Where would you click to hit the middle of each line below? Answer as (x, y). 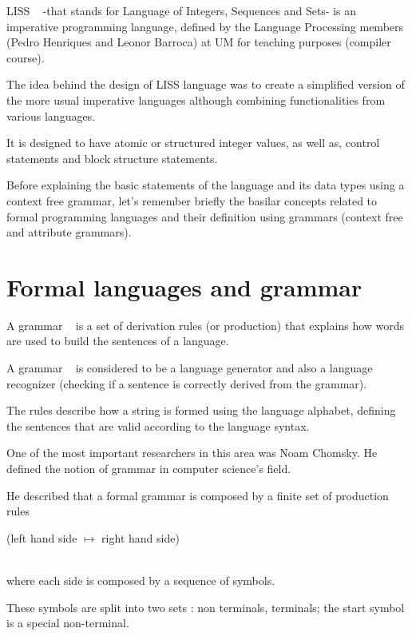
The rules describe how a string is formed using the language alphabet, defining (201, 410)
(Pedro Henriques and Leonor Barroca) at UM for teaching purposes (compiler (199, 42)
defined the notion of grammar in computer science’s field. (149, 468)
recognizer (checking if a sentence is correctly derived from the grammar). (187, 383)
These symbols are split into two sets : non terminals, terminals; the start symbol (206, 607)
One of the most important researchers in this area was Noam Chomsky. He (192, 453)
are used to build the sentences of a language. (118, 341)
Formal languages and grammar (184, 286)
